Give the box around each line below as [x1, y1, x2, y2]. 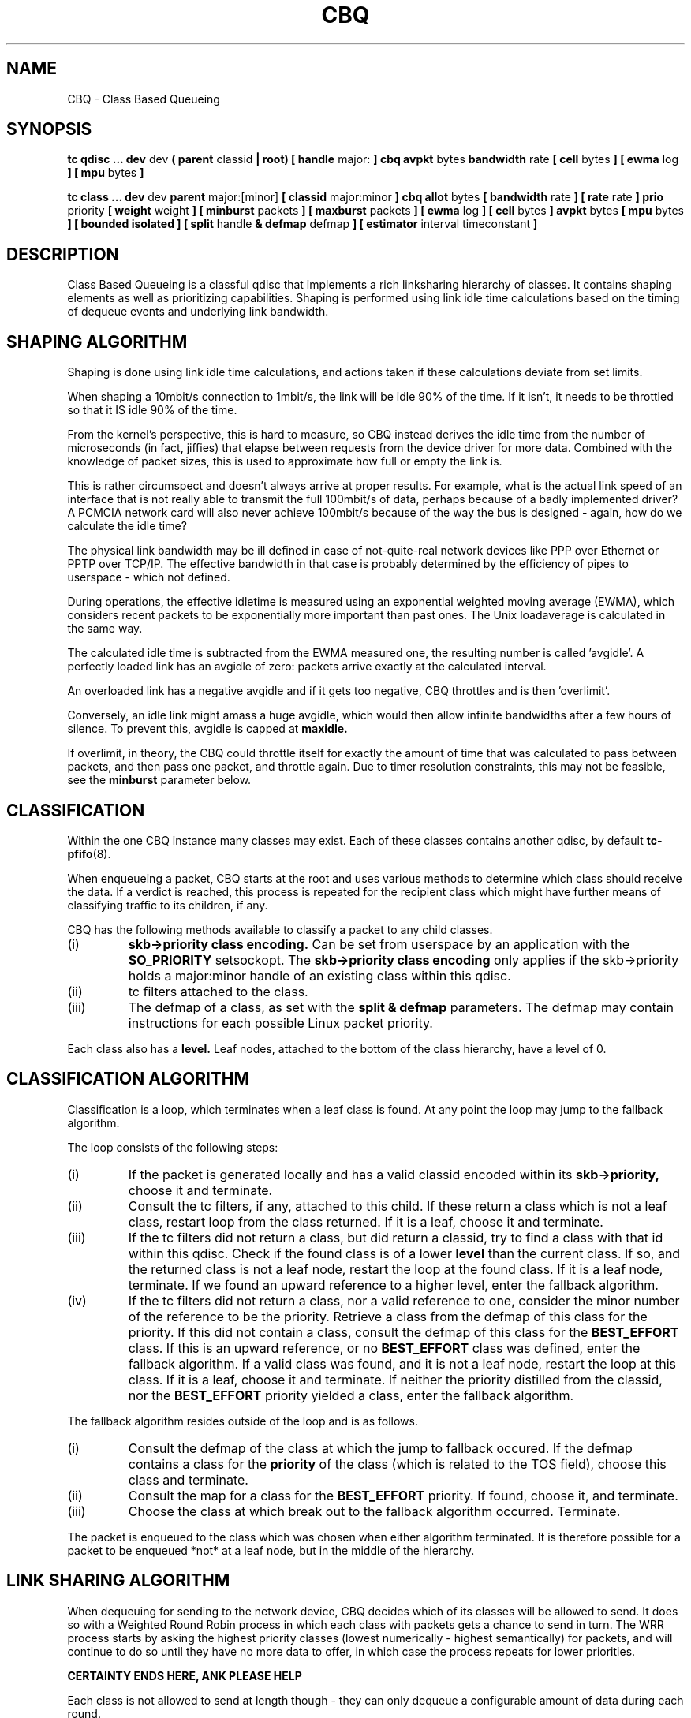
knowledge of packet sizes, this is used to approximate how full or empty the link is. [67, 454, 502, 469]
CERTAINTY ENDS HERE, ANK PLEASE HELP [67, 1668, 302, 1683]
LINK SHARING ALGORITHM [6, 1570, 230, 1591]
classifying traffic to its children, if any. [67, 898, 268, 912]
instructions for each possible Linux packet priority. [128, 1014, 433, 1031]
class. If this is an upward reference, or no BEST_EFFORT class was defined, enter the [128, 1339, 641, 1356]
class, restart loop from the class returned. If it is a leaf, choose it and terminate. [128, 1213, 603, 1230]
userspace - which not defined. [67, 570, 230, 584]
